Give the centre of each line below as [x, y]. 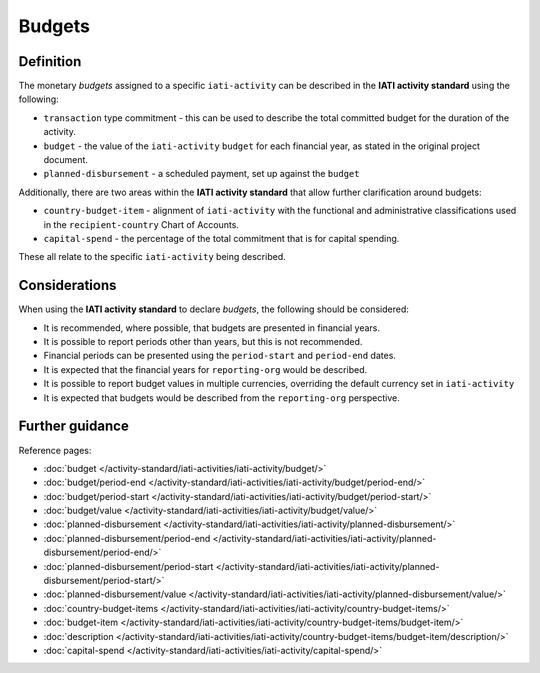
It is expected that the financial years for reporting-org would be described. [205, 369]
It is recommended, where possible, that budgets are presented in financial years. [211, 327]
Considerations [67, 285]
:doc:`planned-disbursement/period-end [127, 538]
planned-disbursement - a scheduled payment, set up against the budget [201, 174]
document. [66, 160]
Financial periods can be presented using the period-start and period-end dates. [220, 356]
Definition [50, 61]
